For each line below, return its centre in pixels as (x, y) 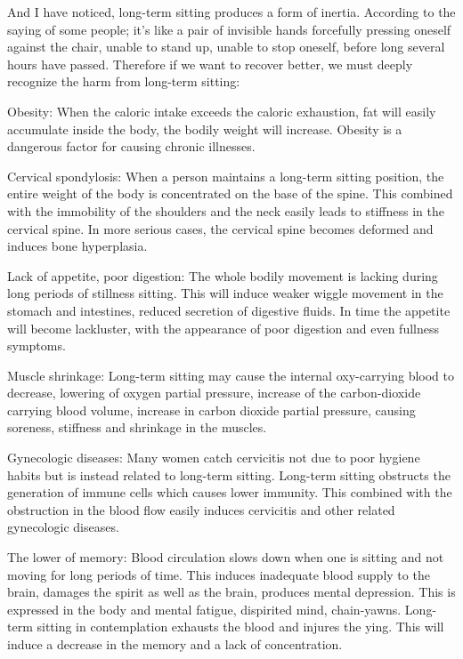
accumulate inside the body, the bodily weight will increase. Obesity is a (205, 129)
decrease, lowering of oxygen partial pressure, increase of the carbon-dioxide (214, 393)
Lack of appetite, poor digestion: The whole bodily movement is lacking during (223, 275)
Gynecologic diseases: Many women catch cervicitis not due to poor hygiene (214, 458)
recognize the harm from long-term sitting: (124, 81)
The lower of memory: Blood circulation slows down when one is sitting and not (226, 557)
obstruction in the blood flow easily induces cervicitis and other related (201, 509)
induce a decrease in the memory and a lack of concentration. (175, 644)
